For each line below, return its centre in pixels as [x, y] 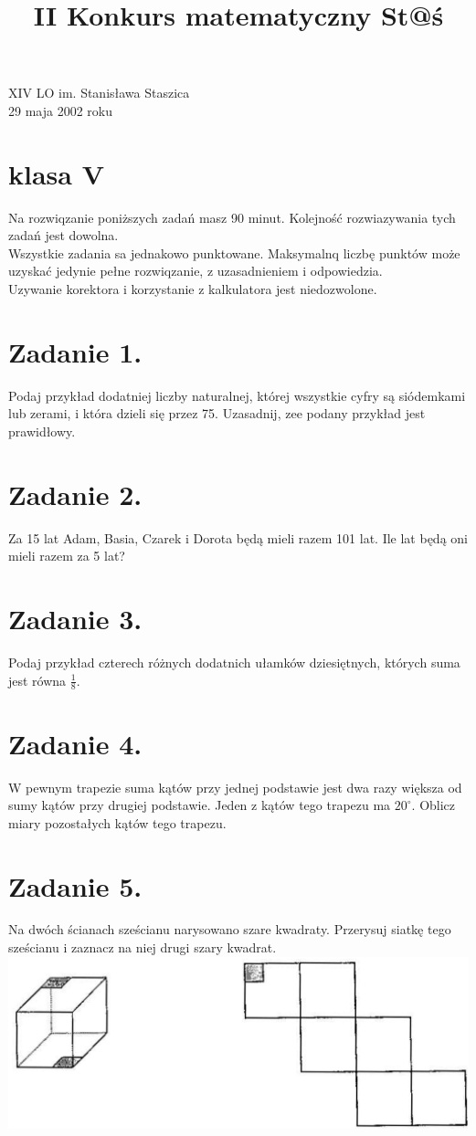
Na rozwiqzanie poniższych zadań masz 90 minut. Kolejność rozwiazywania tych [232, 217]
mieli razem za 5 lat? [67, 556]
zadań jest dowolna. [63, 235]
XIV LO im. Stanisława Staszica [99, 93]
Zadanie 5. [75, 885]
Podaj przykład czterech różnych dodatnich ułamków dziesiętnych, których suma [234, 662]
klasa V [57, 173]
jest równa [37, 680]
